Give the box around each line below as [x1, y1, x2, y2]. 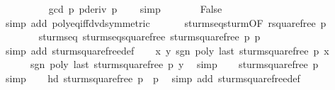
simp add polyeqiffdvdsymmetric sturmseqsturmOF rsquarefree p [5, 15, 327, 30]
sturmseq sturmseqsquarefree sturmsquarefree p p [38, 29, 261, 44]
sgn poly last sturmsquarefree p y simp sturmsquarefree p [30, 57, 319, 72]
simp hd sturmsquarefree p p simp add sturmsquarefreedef [5, 70, 300, 85]
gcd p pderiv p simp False [48, 1, 222, 16]
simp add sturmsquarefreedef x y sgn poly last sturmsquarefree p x [5, 43, 329, 57]
